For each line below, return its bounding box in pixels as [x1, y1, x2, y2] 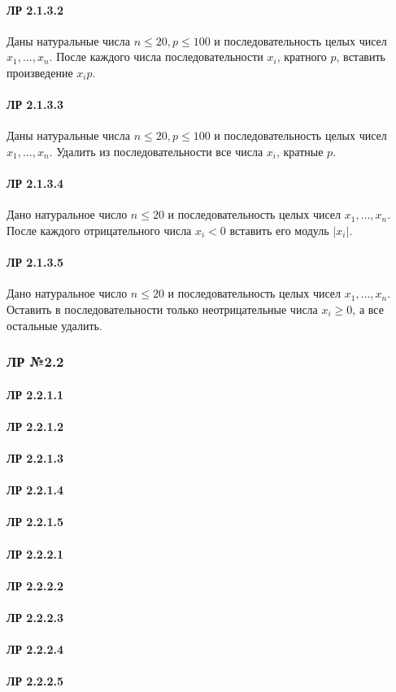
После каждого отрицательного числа [7, 221, 192, 238]
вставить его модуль [229, 221, 329, 238]
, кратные [276, 142, 324, 159]
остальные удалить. [7, 316, 102, 333]
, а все [352, 300, 384, 317]
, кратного [276, 48, 327, 65]
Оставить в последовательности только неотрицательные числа [7, 300, 318, 317]
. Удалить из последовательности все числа [49, 142, 263, 159]
